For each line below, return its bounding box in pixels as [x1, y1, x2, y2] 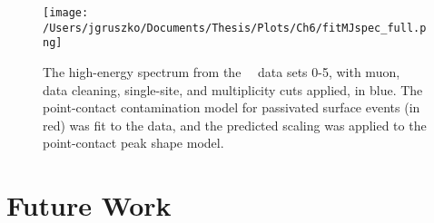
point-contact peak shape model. [43, 133, 224, 152]
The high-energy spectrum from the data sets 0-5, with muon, [43, 62, 400, 81]
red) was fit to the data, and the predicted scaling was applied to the [43, 115, 427, 134]
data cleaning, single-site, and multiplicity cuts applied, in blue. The [43, 80, 423, 99]
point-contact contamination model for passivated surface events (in [43, 98, 420, 117]
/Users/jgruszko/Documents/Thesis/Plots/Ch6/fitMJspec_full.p [43, 21, 427, 34]
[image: [43, 6, 89, 19]
